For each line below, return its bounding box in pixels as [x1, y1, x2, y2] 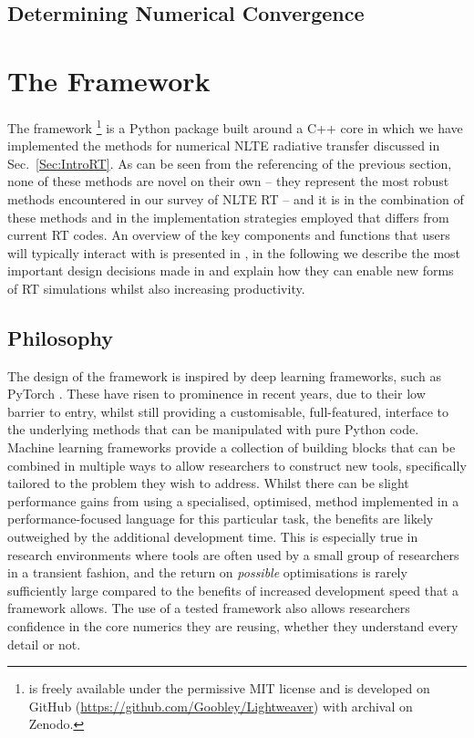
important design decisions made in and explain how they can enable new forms [7, 261, 454, 280]
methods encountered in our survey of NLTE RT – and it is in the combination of [7, 189, 464, 208]
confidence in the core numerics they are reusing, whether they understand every [7, 617, 459, 636]
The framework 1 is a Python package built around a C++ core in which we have [7, 115, 463, 137]
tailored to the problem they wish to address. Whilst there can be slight [7, 473, 409, 493]
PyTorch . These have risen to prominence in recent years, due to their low [7, 384, 426, 403]
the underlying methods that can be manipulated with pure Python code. [7, 420, 419, 439]
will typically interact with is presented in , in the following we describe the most [7, 243, 461, 262]
